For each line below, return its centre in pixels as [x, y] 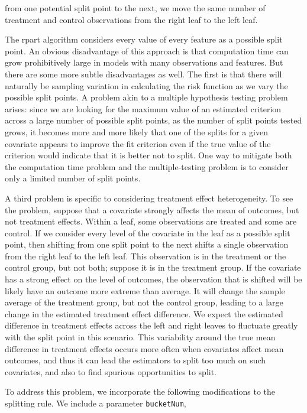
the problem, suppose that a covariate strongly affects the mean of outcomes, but [152, 209]
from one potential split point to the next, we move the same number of [135, 8]
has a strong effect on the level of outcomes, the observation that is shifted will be [153, 279]
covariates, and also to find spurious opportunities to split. [111, 371]
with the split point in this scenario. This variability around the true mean [140, 337]
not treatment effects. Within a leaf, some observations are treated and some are [151, 221]
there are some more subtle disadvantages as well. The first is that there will [143, 74]
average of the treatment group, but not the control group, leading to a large [144, 302]
